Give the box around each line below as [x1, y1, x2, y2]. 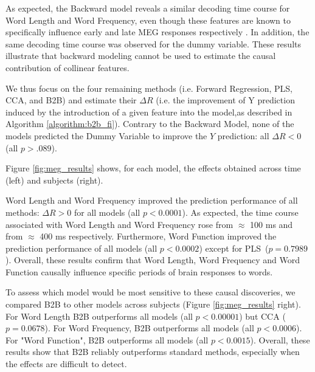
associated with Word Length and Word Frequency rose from [5, 218, 234, 230]
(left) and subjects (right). [5, 173, 103, 186]
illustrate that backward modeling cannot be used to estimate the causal [5, 49, 276, 62]
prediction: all [217, 129, 269, 142]
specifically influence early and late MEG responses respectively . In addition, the [5, 26, 310, 38]
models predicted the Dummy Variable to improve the [5, 129, 207, 142]
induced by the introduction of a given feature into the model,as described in [5, 105, 292, 118]
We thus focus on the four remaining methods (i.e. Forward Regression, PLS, [5, 81, 292, 94]
